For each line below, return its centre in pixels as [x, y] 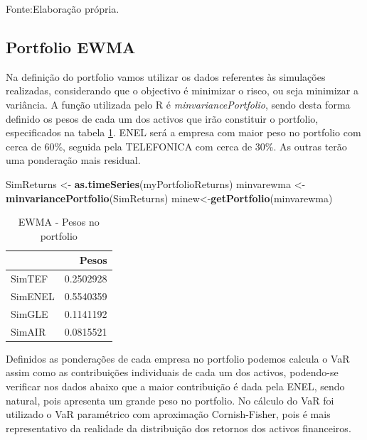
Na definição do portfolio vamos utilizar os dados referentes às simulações [166, 76]
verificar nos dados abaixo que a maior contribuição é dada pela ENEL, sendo [175, 386]
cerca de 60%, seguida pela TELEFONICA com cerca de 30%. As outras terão [176, 146]
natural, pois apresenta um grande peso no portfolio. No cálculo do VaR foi [170, 400]
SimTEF [30, 279]
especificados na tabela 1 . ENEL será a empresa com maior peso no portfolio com [183, 132]
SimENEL [33, 296]
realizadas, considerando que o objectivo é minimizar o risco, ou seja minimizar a [182, 90]
